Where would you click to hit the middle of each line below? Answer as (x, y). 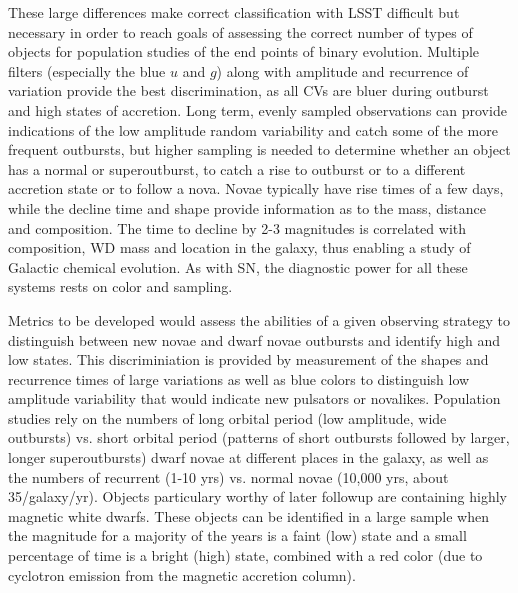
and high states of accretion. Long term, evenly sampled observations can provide (257, 109)
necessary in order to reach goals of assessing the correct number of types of (240, 31)
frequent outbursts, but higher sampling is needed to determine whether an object (259, 149)
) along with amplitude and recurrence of (342, 70)
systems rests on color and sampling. (120, 286)
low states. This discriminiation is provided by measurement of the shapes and (248, 359)
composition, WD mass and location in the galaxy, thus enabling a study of (239, 247)
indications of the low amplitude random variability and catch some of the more (253, 129)
